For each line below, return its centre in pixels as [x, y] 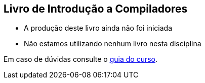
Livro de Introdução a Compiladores [96, 9]
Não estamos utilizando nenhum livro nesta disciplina [113, 44]
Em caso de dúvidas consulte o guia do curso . [81, 59]
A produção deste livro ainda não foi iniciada [98, 28]
